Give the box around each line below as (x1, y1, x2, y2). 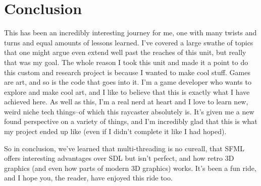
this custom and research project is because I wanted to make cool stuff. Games (4, 67, 250, 77)
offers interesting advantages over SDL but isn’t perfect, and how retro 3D (4, 153, 234, 163)
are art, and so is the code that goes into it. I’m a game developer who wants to (4, 77, 251, 87)
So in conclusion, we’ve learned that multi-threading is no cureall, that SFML (4, 143, 244, 153)
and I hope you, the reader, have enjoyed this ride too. (4, 172, 173, 183)
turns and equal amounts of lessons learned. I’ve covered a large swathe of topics (4, 37, 253, 47)
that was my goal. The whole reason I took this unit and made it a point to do (4, 56, 248, 67)
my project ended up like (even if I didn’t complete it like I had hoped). (4, 126, 227, 137)
